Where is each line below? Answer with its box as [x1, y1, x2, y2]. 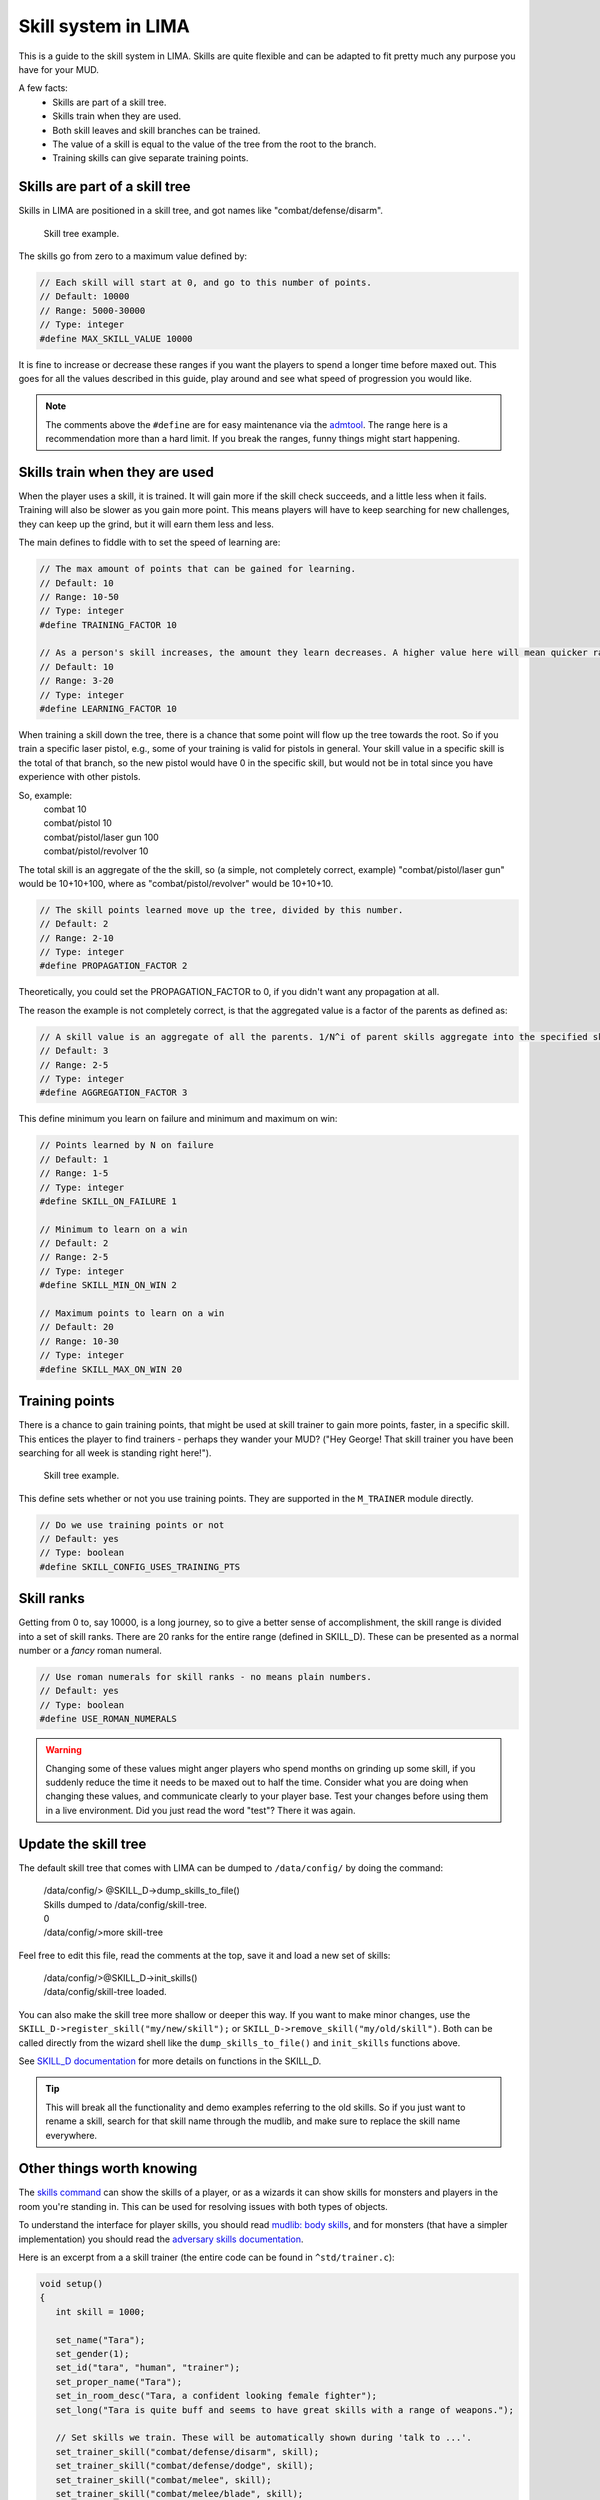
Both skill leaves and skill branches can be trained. [52, 124, 261, 136]
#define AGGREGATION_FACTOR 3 [39, 1087, 188, 1099]
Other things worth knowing [18, 2160, 198, 2177]
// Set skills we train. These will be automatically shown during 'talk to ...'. [55, 2432, 472, 2444]
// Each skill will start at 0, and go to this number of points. [39, 276, 372, 288]
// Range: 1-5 [39, 1168, 109, 1179]
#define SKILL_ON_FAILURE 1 [39, 1195, 177, 1207]
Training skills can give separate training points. [52, 152, 249, 164]
